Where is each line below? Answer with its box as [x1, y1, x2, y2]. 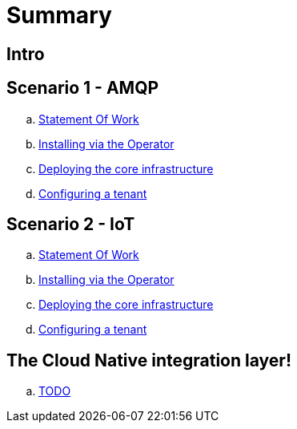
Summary [6, 2, 112, 29]
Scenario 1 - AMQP [6, 78, 159, 99]
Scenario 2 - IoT [6, 214, 135, 235]
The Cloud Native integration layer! [6, 350, 291, 370]
